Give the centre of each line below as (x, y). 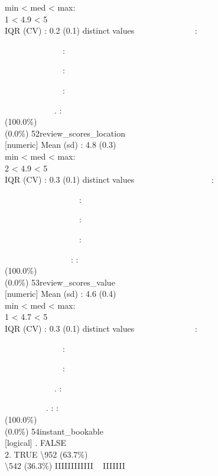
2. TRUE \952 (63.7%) (46, 454)
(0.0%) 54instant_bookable (54, 431)
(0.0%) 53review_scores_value (60, 282)
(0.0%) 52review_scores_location (65, 133)
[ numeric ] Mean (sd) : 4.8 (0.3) (61, 145)
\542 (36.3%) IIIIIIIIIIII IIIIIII (65, 466)
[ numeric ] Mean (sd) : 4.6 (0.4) (61, 294)
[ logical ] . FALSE (36, 443)
